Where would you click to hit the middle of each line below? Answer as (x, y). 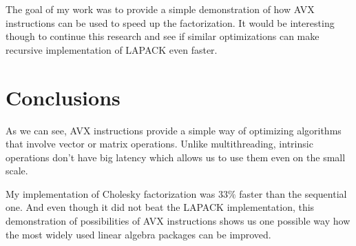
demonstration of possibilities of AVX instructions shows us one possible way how (178, 221)
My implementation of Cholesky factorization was (111, 193)
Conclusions (63, 97)
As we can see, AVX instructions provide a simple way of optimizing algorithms (174, 130)
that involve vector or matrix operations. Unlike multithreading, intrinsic (159, 144)
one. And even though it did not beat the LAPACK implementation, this (160, 207)
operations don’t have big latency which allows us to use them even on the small (176, 157)
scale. (17, 171)
